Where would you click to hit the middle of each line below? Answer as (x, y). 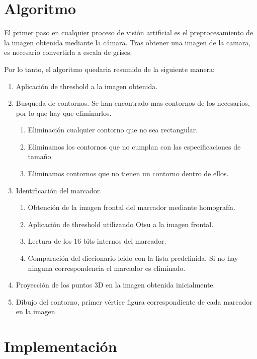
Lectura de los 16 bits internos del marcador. (97, 241)
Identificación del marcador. (59, 190)
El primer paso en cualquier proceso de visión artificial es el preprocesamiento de (129, 32)
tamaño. (40, 156)
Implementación (61, 346)
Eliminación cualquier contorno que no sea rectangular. (113, 130)
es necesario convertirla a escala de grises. (68, 52)
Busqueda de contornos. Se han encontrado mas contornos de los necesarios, (133, 103)
